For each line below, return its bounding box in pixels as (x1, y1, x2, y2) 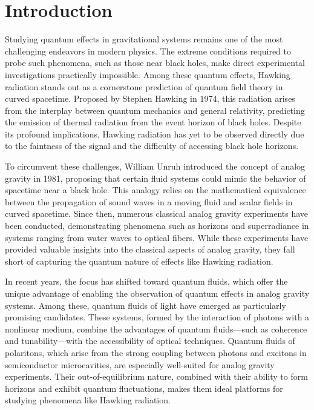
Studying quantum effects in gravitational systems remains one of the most (5, 33, 283, 45)
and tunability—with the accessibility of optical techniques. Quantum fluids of (5, 334, 295, 347)
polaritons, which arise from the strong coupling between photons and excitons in (5, 346, 307, 359)
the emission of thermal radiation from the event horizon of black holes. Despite (5, 116, 301, 128)
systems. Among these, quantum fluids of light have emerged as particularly (5, 299, 286, 311)
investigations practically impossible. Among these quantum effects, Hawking (5, 68, 290, 81)
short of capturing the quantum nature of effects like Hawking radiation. (5, 254, 273, 267)
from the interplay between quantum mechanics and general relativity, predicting (5, 104, 305, 116)
